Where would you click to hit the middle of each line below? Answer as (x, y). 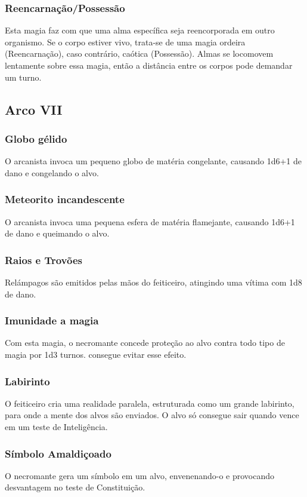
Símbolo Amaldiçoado (58, 453)
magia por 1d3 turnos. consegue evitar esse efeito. (96, 354)
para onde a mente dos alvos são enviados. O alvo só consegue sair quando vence (152, 415)
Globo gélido (36, 138)
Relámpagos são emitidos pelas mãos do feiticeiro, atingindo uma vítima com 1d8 (153, 282)
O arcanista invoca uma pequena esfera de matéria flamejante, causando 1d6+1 (150, 221)
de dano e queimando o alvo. (57, 233)
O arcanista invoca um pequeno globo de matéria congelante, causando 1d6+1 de (153, 161)
